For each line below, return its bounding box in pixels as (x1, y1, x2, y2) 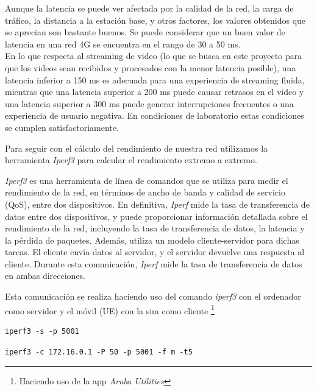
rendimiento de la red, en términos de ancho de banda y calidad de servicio (5, 186, 285, 199)
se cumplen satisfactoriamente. (5, 121, 119, 133)
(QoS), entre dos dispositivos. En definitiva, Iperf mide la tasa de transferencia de (5, 197, 310, 210)
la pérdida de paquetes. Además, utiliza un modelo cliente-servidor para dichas (5, 233, 299, 246)
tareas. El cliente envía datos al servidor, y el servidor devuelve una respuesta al (5, 245, 305, 258)
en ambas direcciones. (5, 269, 86, 282)
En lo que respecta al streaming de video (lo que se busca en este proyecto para (5, 49, 302, 62)
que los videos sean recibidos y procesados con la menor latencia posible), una (5, 61, 296, 74)
